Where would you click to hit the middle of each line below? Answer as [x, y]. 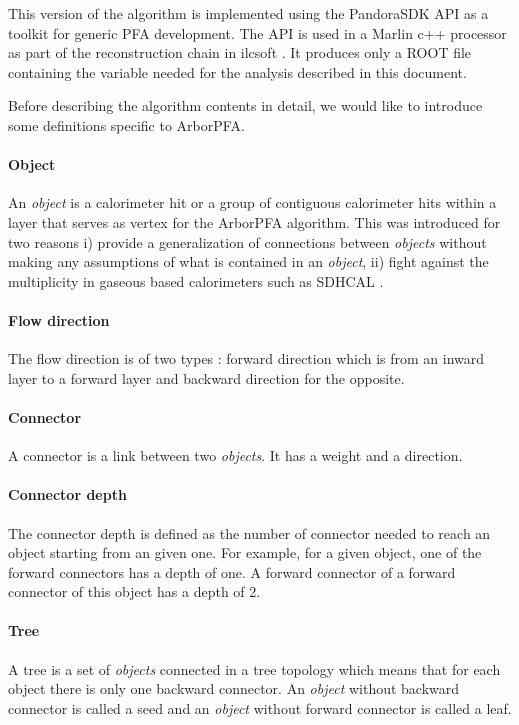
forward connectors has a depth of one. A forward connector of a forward [232, 571]
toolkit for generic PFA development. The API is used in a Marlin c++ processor [257, 32]
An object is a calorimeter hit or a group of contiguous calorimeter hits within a [252, 202]
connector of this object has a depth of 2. [134, 591]
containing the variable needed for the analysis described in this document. [237, 71]
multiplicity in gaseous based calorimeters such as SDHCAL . [196, 280]
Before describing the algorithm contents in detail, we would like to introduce [245, 105]
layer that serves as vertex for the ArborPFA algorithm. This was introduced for [254, 221]
